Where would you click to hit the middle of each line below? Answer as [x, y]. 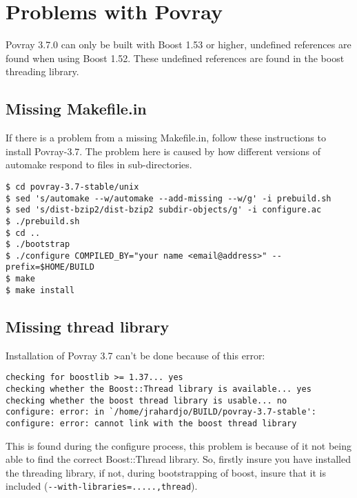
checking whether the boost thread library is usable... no [146, 400]
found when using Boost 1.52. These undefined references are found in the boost [175, 58]
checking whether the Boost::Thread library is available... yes [159, 389]
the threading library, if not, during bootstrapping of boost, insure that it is [166, 472]
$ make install [40, 290]
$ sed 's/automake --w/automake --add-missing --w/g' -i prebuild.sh [169, 198]
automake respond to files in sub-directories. [99, 165]
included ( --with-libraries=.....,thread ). [102, 486]
